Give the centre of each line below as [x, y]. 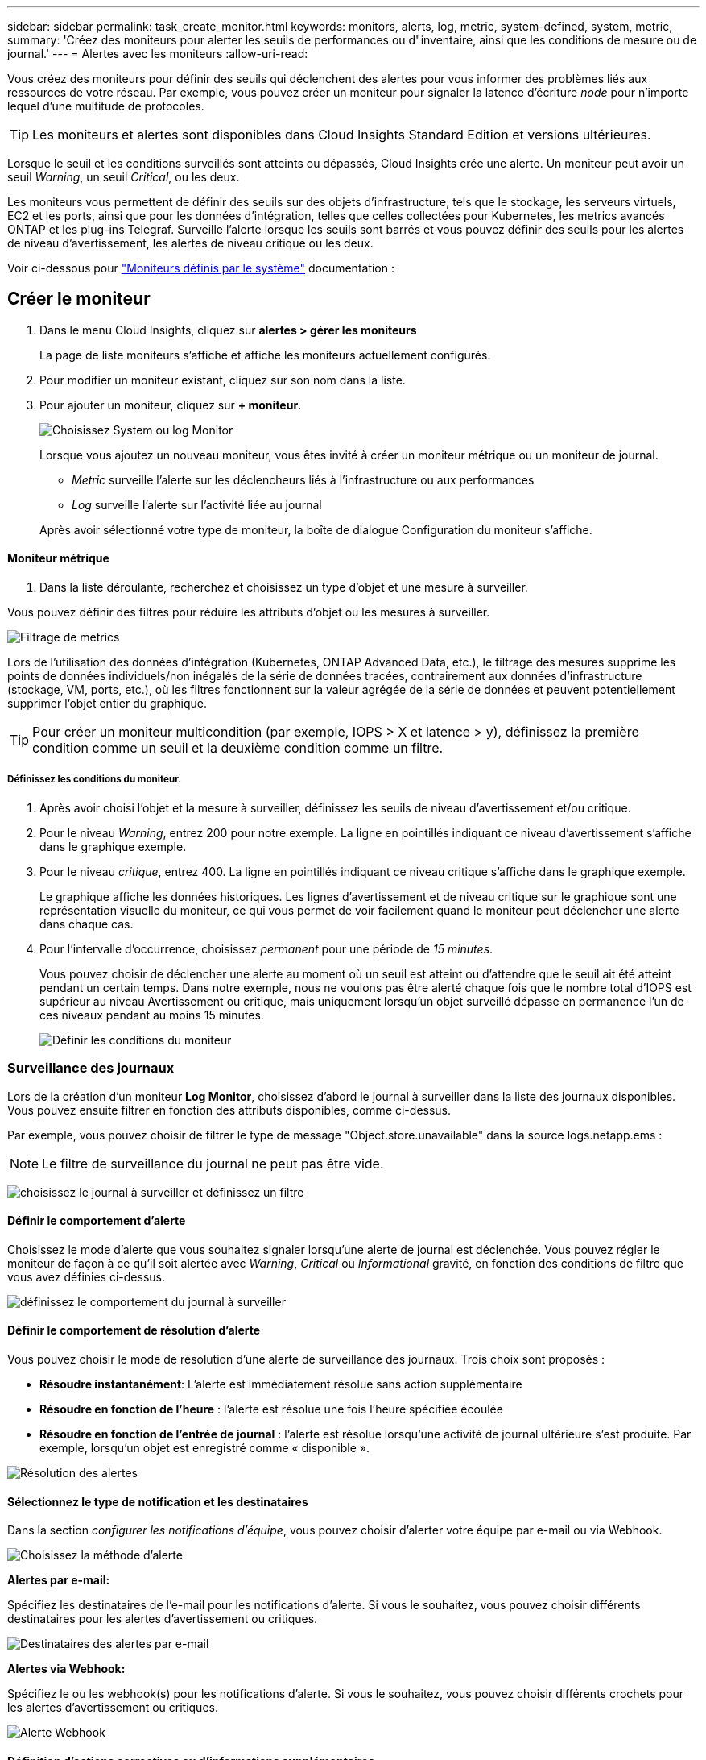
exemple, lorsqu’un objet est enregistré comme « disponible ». [204, 1448]
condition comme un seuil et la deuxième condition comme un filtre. [238, 748]
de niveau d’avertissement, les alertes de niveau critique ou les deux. [190, 243]
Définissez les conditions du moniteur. [95, 780]
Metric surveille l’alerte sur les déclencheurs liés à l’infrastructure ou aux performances [303, 479]
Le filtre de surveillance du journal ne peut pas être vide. [213, 1163]
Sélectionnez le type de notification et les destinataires [158, 1501]
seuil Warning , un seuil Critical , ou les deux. [124, 177]
